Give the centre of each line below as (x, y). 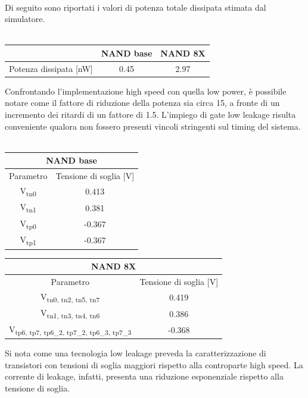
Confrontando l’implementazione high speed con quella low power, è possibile (146, 91)
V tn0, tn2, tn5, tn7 (70, 297)
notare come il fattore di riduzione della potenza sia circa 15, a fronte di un (142, 103)
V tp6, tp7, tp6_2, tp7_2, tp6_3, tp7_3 (70, 330)
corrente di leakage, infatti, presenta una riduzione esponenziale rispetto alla (144, 376)
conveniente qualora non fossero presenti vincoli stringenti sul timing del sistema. (153, 126)
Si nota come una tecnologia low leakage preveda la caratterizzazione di (136, 353)
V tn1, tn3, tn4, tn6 (70, 314)
